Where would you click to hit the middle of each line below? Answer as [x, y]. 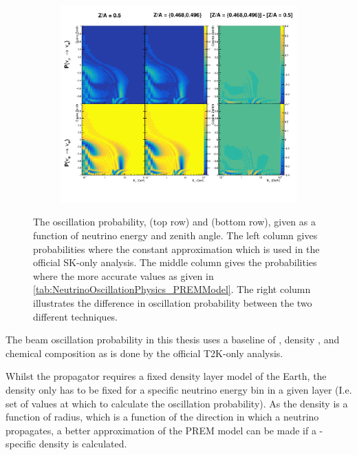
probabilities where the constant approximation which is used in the [176, 249]
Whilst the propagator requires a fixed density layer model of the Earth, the [166, 376]
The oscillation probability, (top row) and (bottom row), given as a [174, 222]
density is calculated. [83, 444]
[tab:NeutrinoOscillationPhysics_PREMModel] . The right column [172, 289]
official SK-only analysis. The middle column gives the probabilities [175, 262]
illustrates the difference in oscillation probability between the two [173, 303]
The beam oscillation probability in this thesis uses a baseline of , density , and [173, 340]
